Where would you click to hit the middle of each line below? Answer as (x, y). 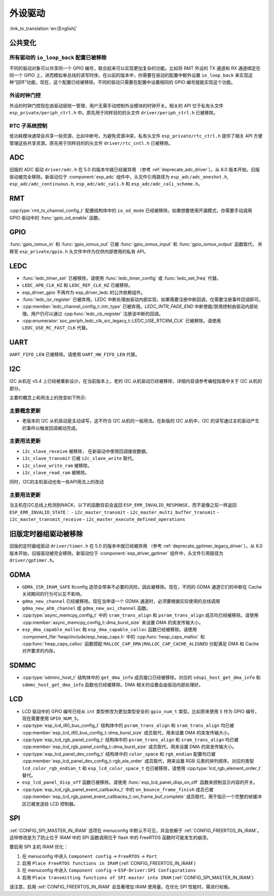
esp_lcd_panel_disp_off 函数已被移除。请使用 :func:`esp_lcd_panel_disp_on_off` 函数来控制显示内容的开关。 (140, 782)
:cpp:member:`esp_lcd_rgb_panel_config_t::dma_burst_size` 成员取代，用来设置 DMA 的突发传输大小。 (129, 747)
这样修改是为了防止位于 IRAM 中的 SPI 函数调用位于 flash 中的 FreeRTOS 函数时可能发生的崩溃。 (110, 837)
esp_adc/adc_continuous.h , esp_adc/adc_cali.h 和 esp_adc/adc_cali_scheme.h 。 (106, 184)
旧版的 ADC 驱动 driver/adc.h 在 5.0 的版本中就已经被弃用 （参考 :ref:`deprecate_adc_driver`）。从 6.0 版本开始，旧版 (134, 170)
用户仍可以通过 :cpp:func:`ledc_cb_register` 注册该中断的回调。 (97, 314)
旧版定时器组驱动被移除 (46, 534)
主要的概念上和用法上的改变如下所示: (48, 398)
